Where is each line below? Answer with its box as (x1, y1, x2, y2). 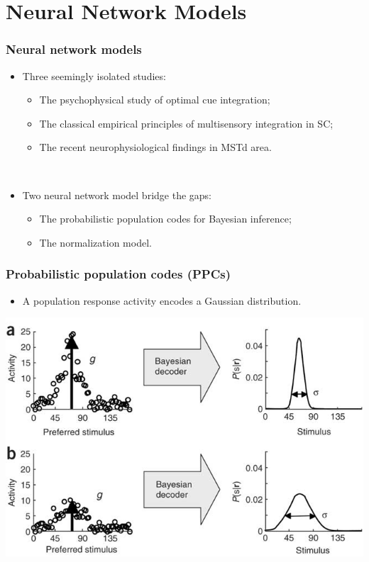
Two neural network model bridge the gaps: (22, 187, 211, 202)
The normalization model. (39, 235, 152, 249)
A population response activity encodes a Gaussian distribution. (22, 293, 302, 308)
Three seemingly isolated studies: (22, 68, 166, 83)
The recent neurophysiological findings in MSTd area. (39, 140, 272, 154)
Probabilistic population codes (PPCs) (6, 265, 231, 283)
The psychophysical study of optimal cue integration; (39, 92, 270, 107)
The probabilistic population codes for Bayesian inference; (39, 211, 292, 226)
